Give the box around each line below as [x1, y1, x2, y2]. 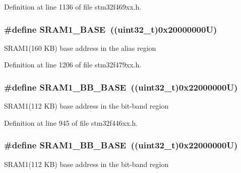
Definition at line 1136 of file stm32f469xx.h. [4, 2, 142, 12]
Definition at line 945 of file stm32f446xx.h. [4, 117, 138, 128]
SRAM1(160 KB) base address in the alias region [4, 42, 156, 53]
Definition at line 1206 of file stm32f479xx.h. [4, 59, 142, 70]
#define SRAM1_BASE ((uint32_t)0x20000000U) [4, 23, 217, 35]
